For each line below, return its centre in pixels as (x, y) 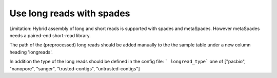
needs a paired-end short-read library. (50, 35)
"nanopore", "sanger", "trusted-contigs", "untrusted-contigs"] (75, 68)
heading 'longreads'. (31, 52)
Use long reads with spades (70, 13)
